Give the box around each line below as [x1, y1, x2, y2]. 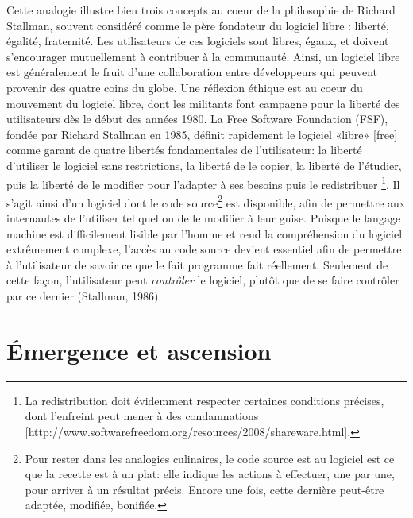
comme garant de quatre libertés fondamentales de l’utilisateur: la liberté [6, 141, 362, 158]
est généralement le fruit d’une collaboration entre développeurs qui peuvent [6, 64, 378, 80]
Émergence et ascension [6, 334, 272, 366]
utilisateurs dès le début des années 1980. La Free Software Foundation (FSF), [6, 110, 388, 127]
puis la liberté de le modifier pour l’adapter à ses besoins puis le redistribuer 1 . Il [6, 173, 400, 192]
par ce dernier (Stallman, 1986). [6, 288, 162, 303]
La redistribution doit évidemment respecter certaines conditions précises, [25, 392, 384, 408]
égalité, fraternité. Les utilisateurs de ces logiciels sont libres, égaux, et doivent [6, 33, 389, 49]
